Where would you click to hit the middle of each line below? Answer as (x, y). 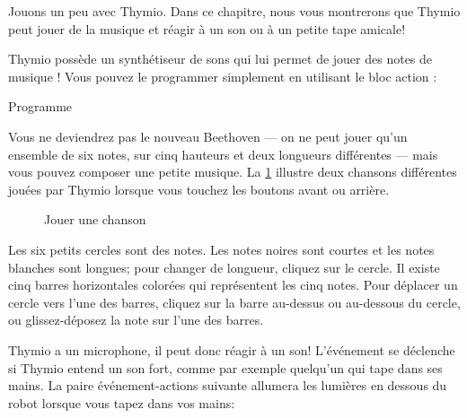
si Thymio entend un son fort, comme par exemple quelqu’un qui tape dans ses (225, 367)
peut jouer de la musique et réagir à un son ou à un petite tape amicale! (207, 28)
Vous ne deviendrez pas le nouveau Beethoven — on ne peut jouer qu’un (208, 136)
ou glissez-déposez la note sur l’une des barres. (136, 320)
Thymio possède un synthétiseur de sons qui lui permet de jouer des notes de (220, 59)
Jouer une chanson (95, 219)
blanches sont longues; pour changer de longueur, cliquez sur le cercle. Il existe (224, 267)
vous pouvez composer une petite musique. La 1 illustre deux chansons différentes (233, 172)
